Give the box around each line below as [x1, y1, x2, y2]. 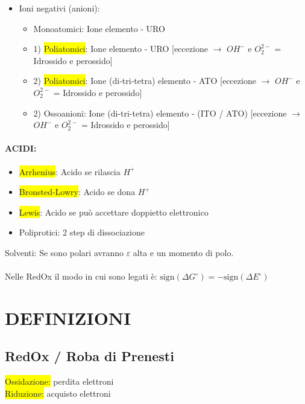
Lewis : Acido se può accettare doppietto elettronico [19, 205, 209, 218]
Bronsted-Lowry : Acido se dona [19, 185, 136, 198]
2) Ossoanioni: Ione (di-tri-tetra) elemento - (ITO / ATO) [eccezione [33, 106, 287, 119]
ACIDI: [5, 142, 37, 155]
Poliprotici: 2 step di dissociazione [19, 226, 145, 239]
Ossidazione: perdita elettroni [5, 375, 114, 388]
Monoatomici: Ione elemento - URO [33, 22, 165, 34]
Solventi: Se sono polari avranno [5, 246, 124, 258]
